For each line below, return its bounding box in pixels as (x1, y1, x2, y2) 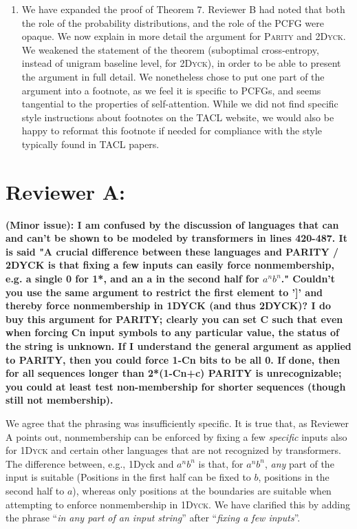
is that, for (198, 456, 244, 470)
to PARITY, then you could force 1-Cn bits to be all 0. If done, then (6, 352, 340, 366)
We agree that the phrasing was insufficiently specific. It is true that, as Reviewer (6, 415, 349, 430)
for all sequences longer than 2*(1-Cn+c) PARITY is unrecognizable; (6, 366, 342, 380)
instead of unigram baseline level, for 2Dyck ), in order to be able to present (21, 56, 341, 70)
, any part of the (265, 456, 334, 470)
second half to (6, 483, 65, 497)
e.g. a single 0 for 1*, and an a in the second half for (6, 271, 259, 286)
